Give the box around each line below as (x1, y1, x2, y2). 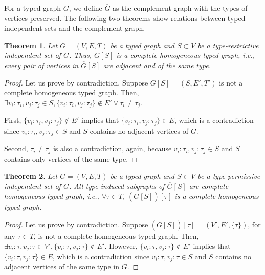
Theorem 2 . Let (4, 171, 58, 181)
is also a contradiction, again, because (53, 143, 172, 154)
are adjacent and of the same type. (103, 59, 211, 70)
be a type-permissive (197, 171, 260, 181)
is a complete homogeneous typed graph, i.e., (116, 50, 255, 60)
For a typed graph (4, 3, 61, 13)
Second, (4, 143, 28, 154)
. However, (104, 240, 138, 251)
